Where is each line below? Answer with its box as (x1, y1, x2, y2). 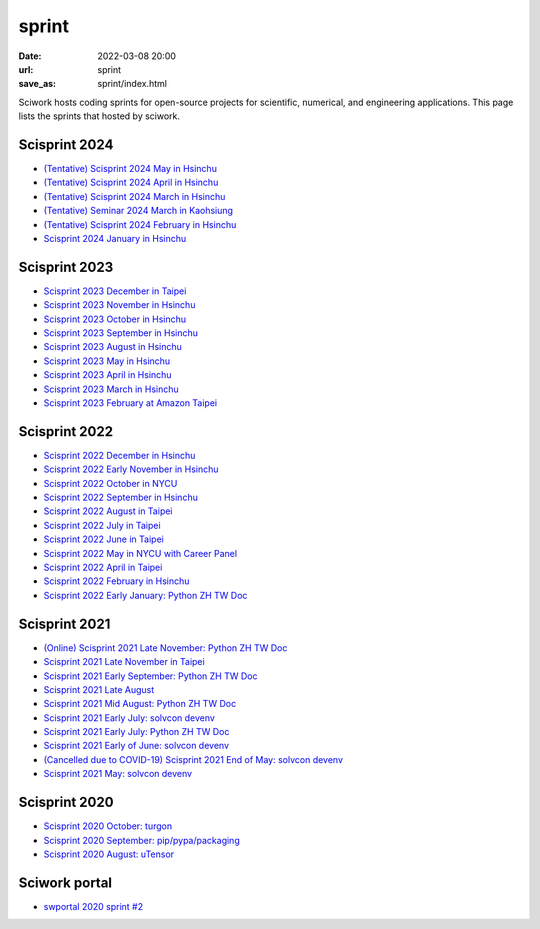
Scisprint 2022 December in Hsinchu (43, 449, 196, 461)
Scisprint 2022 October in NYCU (43, 477, 178, 489)
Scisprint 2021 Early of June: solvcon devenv (43, 740, 230, 752)
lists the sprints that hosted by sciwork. (18, 110, 180, 122)
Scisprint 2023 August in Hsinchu (43, 341, 182, 353)
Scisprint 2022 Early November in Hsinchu (43, 463, 219, 475)
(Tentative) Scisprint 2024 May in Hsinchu (43, 163, 217, 175)
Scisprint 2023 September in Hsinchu (43, 327, 199, 339)
